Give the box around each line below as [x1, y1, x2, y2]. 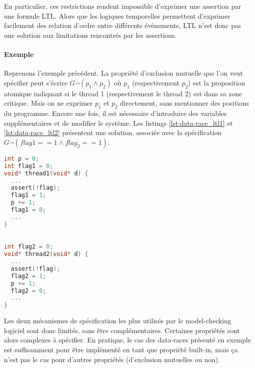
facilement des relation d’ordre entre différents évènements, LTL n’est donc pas [4, 20, 241, 30]
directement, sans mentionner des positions [120, 98, 249, 108]
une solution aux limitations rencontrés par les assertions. [4, 29, 177, 40]
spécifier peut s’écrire [4, 77, 68, 87]
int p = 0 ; [4, 155, 39, 162]
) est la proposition [188, 77, 245, 87]
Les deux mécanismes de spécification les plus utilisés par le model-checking [4, 315, 231, 326]
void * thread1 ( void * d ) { [4, 170, 88, 177]
